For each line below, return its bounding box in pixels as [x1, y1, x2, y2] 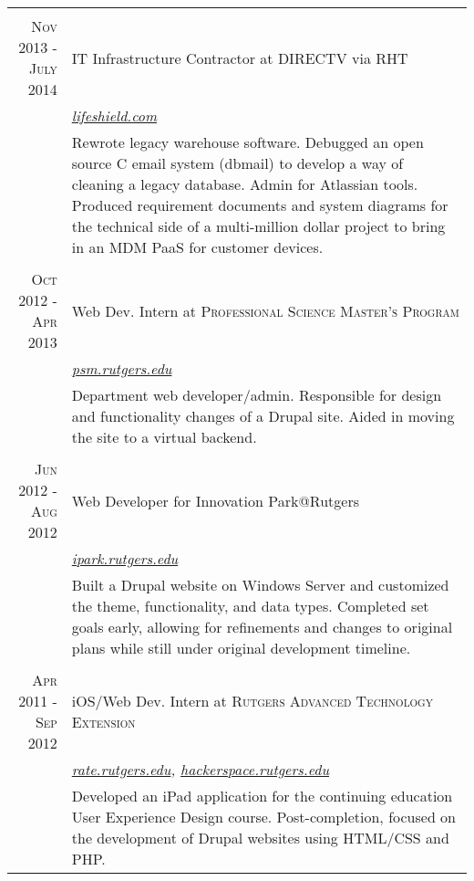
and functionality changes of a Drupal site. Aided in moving [71, 405, 455, 426]
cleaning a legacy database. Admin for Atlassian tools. [71, 173, 418, 194]
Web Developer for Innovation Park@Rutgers [71, 489, 359, 511]
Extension [71, 711, 136, 732]
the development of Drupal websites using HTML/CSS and [71, 827, 449, 848]
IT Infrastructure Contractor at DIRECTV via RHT [71, 47, 408, 68]
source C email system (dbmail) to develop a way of [71, 152, 404, 173]
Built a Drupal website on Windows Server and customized [71, 574, 449, 595]
